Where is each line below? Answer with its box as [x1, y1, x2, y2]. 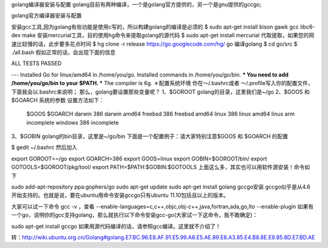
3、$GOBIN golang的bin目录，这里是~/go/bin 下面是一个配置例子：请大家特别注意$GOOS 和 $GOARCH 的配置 [11, 133, 289, 140]
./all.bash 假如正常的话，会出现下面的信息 [11, 49, 115, 56]
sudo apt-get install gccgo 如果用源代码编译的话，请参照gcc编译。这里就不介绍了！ [11, 222, 221, 230]
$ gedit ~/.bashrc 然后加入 [11, 143, 78, 151]
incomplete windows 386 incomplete [26, 119, 119, 126]
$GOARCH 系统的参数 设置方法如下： [11, 96, 104, 103]
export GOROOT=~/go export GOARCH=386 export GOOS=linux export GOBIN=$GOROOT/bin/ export [11, 155, 267, 162]
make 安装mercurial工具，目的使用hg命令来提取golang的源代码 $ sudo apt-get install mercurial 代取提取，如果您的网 [22, 32, 315, 39]
